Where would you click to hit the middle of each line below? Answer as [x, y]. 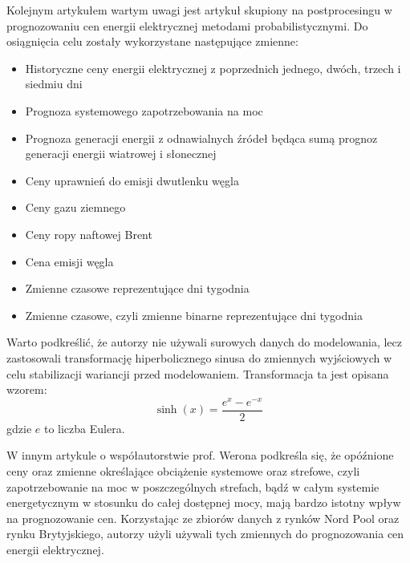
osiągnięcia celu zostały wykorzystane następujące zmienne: [152, 41]
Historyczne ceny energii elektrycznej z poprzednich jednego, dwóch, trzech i [213, 68]
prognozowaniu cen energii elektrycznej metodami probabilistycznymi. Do [187, 25]
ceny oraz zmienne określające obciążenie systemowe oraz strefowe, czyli [183, 471]
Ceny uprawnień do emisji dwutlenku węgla [132, 180]
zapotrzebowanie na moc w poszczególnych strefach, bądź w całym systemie [193, 486]
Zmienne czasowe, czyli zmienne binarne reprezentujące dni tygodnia [194, 315]
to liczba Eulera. [84, 428]
